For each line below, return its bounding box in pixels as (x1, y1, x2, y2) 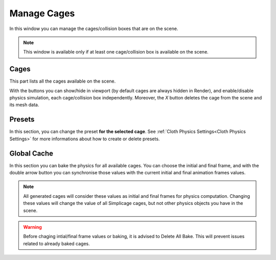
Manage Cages (9, 8, 75, 19)
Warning (23, 224, 42, 230)
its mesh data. (9, 102, 39, 108)
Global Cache (9, 149, 54, 158)
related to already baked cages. (23, 240, 90, 247)
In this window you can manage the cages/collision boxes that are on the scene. (9, 25, 178, 32)
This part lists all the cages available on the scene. (9, 78, 116, 84)
